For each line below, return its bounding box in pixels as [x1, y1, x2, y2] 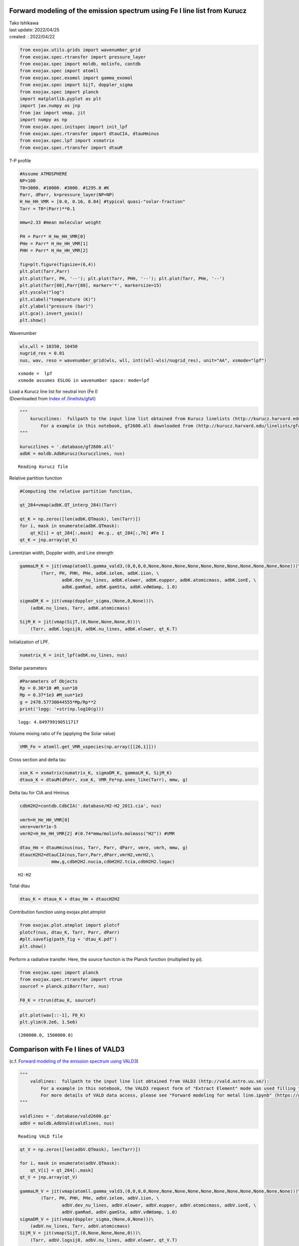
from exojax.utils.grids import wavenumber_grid [19, 47, 141, 53]
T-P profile [9, 157, 31, 163]
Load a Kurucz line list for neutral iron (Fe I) [9, 389, 98, 395]
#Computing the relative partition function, [19, 488, 133, 494]
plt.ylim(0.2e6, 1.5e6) [19, 1019, 78, 1025]
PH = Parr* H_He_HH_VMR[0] [19, 234, 86, 239]
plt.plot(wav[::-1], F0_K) [19, 1012, 86, 1018]
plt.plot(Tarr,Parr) [19, 269, 70, 274]
